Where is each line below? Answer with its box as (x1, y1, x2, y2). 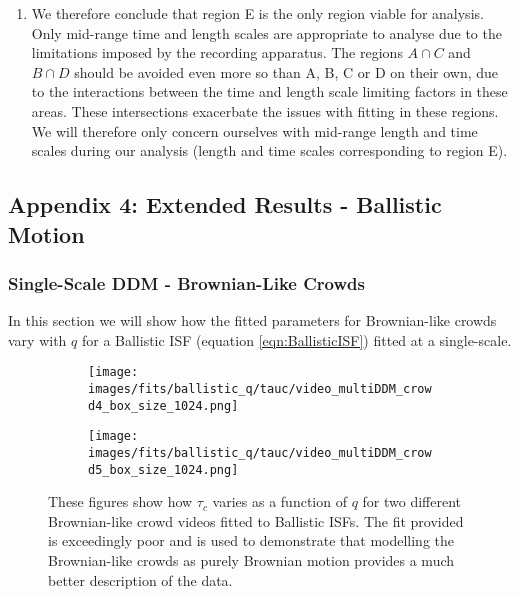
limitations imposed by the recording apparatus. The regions (31, 42, 403, 63)
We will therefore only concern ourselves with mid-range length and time (31, 120, 478, 141)
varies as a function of (212, 491, 347, 512)
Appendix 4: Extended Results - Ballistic (8, 189, 442, 220)
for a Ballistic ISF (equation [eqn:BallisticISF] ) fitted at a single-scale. (81, 329, 512, 350)
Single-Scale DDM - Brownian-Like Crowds (8, 270, 365, 295)
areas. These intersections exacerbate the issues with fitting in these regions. (31, 100, 499, 121)
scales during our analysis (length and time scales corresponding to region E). (31, 140, 508, 161)
